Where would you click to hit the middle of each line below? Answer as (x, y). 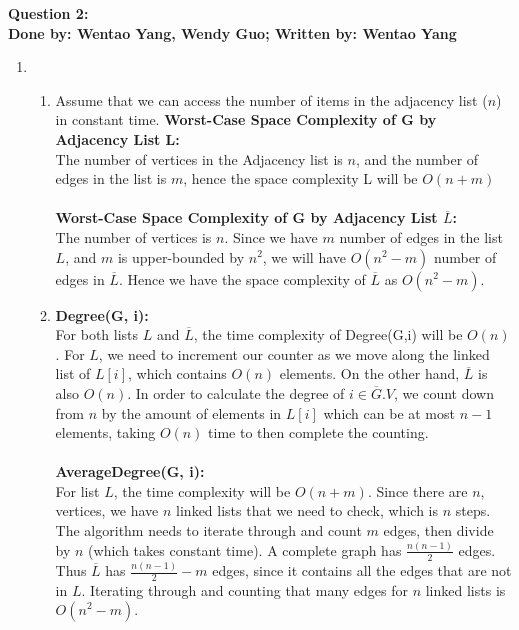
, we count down (444, 392)
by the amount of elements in (191, 412)
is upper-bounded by (181, 256)
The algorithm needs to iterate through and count (208, 530)
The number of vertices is (133, 236)
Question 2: (48, 13)
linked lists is (465, 589)
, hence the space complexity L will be (300, 178)
